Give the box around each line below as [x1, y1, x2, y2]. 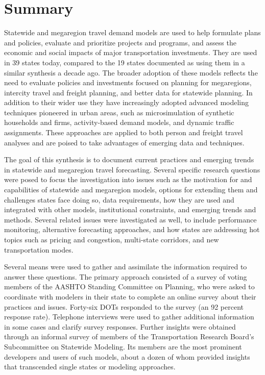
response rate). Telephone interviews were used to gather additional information [4, 311, 254, 322]
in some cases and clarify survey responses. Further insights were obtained [4, 321, 236, 332]
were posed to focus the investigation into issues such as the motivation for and [4, 174, 252, 185]
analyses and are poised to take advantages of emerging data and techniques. [4, 137, 245, 147]
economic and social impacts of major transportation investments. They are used [4, 47, 257, 58]
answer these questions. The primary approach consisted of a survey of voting [4, 271, 247, 282]
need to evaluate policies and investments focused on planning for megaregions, [4, 77, 252, 88]
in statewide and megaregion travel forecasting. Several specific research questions [4, 164, 260, 174]
